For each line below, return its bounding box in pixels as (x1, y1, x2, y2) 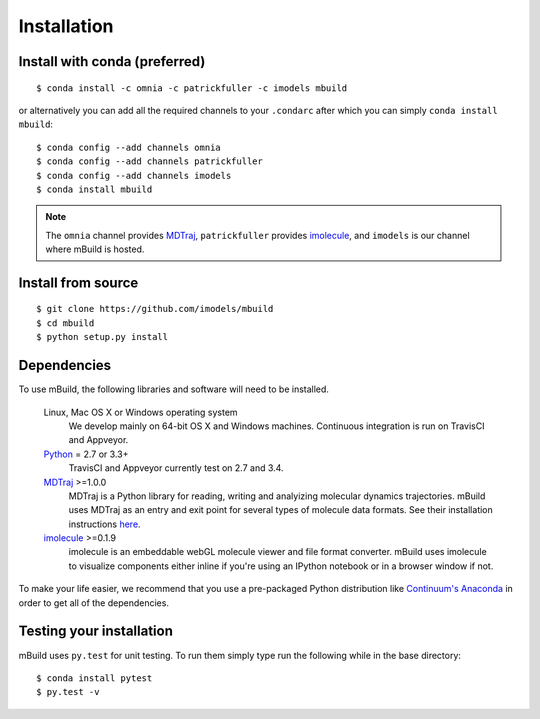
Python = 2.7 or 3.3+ (43, 448, 129, 460)
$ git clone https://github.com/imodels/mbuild (36, 303, 274, 315)
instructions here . (68, 518, 141, 530)
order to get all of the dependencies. (18, 596, 170, 609)
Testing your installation (18, 623, 174, 640)
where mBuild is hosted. (45, 243, 145, 255)
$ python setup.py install (36, 331, 169, 343)
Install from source (18, 274, 139, 291)
